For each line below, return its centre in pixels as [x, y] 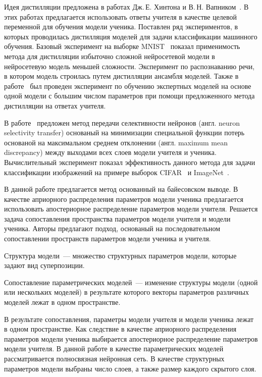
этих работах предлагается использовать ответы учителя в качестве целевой [121, 16]
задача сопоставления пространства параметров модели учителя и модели [117, 218]
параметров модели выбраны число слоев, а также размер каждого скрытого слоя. [130, 368]
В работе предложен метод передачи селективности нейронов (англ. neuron [122, 122]
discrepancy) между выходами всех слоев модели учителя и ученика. [110, 152]
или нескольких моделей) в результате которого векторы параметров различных [126, 292]
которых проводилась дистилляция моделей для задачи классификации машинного [131, 36]
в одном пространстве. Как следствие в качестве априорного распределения [120, 329]
